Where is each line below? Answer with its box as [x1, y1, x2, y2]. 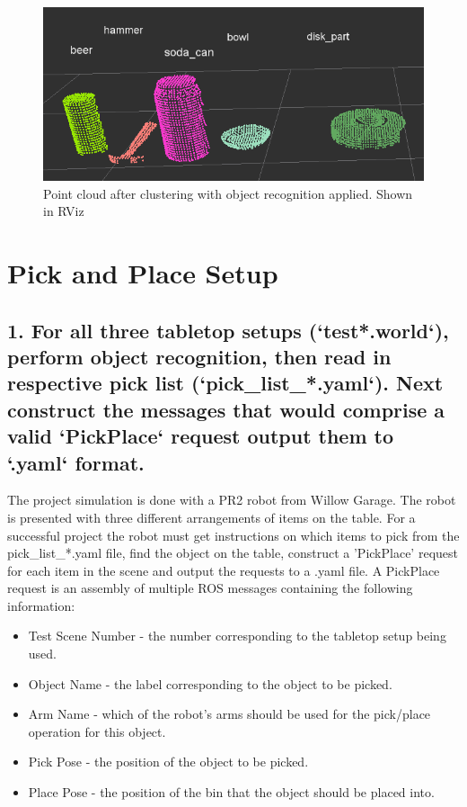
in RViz [43, 202, 84, 220]
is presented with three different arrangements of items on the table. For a [7, 507, 416, 526]
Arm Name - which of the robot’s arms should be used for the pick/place [28, 704, 431, 723]
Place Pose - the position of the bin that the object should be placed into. [28, 783, 435, 802]
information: [7, 596, 75, 614]
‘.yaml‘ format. [7, 448, 145, 476]
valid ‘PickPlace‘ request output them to [7, 422, 394, 450]
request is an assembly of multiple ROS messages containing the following [7, 578, 413, 597]
